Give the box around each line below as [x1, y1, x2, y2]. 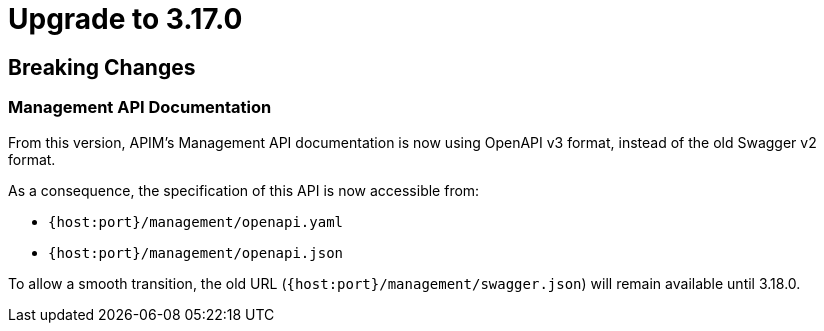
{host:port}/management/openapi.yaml [48, 213, 344, 230]
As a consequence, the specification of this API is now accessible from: [8, 181, 480, 199]
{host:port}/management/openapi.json [48, 244, 344, 261]
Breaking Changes [8, 54, 196, 80]
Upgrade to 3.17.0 [8, 2, 243, 36]
